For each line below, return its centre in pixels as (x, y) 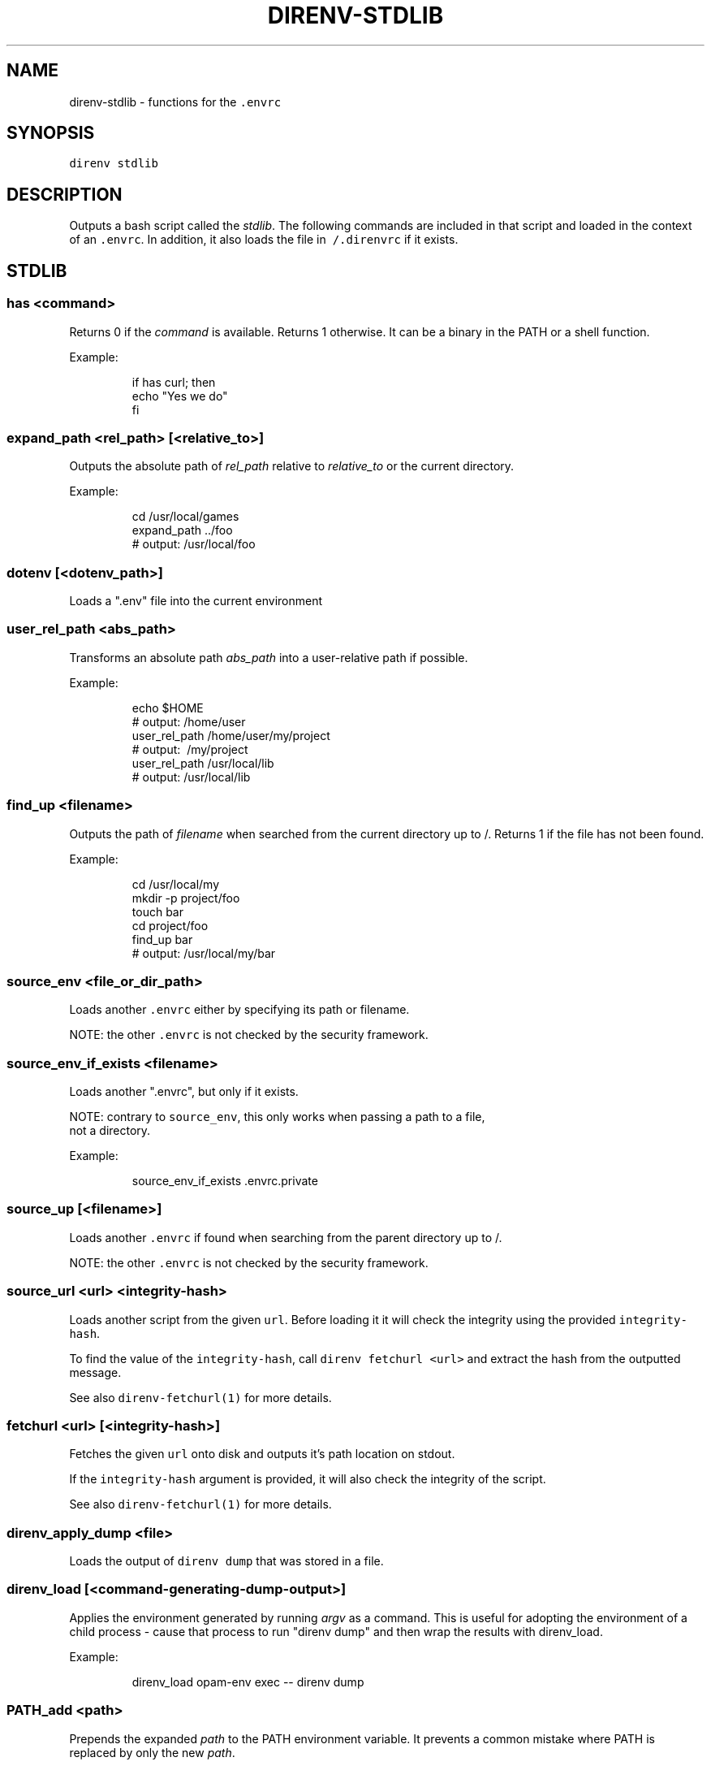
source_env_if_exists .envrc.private (225, 1181)
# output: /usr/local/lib (191, 777)
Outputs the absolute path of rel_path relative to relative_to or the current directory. (292, 466)
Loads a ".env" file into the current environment (196, 601)
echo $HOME (168, 708)
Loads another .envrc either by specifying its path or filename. (239, 1010)
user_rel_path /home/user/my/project (231, 735)
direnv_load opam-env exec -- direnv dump (248, 1682)
